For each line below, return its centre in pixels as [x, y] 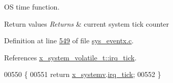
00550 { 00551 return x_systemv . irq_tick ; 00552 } [83, 74]
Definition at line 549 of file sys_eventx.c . [69, 40]
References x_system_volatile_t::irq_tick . [71, 57]
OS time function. [32, 7]
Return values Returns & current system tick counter [87, 23]
